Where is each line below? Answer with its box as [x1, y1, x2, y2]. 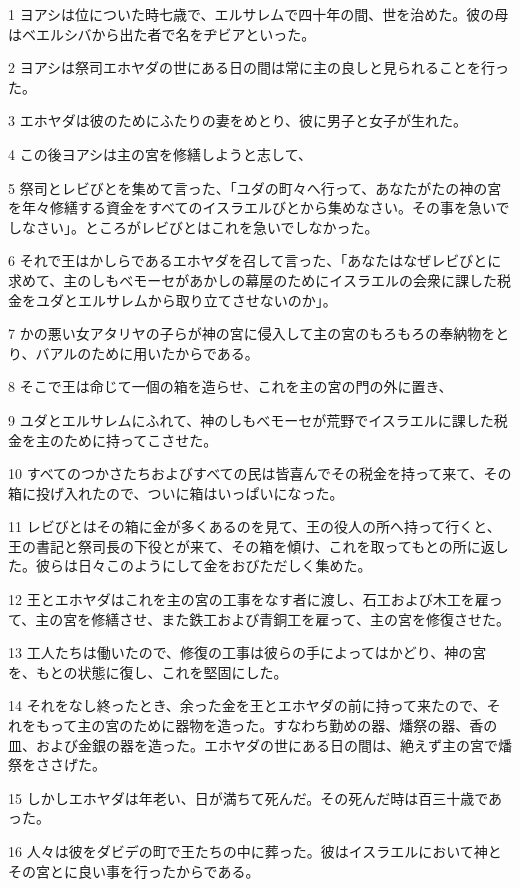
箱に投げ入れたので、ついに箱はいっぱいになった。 [8, 482, 344, 503]
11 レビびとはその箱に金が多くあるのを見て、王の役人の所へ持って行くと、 [8, 516, 501, 537]
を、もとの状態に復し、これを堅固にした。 [8, 661, 288, 682]
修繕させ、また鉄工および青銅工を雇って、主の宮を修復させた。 [91, 608, 510, 629]
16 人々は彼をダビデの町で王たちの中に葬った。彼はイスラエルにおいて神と [8, 841, 502, 861]
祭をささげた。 [8, 754, 106, 775]
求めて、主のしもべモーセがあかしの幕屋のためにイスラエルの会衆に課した [8, 269, 497, 290]
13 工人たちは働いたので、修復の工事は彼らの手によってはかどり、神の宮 [8, 642, 487, 663]
